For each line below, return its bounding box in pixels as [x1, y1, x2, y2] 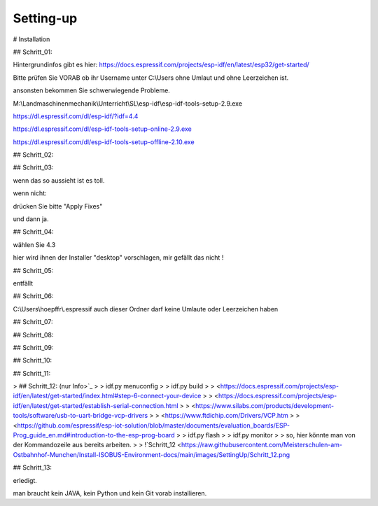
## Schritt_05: [13, 266, 54, 274]
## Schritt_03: [13, 163, 54, 171]
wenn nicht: [13, 189, 47, 197]
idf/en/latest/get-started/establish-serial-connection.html [13, 401, 178, 409]
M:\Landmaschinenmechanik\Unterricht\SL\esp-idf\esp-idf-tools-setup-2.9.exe [13, 99, 243, 108]
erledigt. [13, 476, 38, 484]
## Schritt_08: [13, 330, 54, 339]
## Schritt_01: [13, 48, 52, 56]
